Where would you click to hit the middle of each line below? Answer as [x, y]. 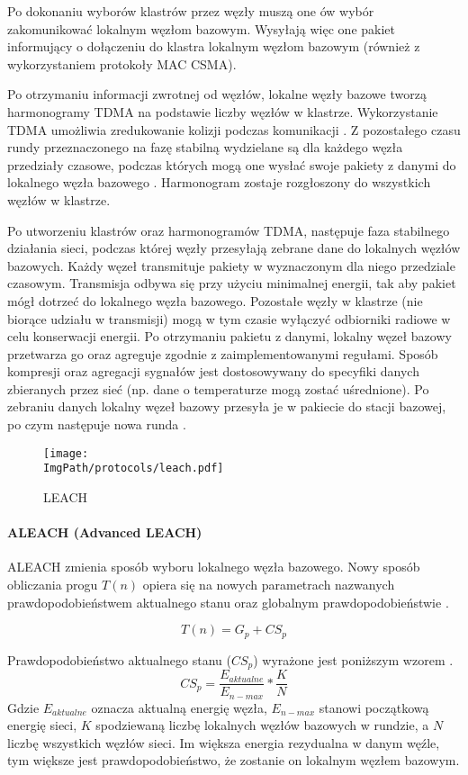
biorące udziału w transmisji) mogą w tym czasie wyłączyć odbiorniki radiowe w [229, 318]
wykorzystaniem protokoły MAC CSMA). [122, 63]
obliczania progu [53, 584]
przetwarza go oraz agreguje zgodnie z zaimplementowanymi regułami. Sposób [223, 353]
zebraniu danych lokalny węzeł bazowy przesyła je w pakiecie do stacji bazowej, [227, 406]
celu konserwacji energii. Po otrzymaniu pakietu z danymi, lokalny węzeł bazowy [229, 336]
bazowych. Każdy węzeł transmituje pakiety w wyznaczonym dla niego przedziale [231, 265]
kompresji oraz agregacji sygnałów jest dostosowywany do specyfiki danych [213, 371]
